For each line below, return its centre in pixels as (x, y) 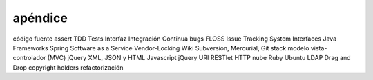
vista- (319, 48)
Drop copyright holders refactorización (68, 67)
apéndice (40, 18)
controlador (29, 58)
